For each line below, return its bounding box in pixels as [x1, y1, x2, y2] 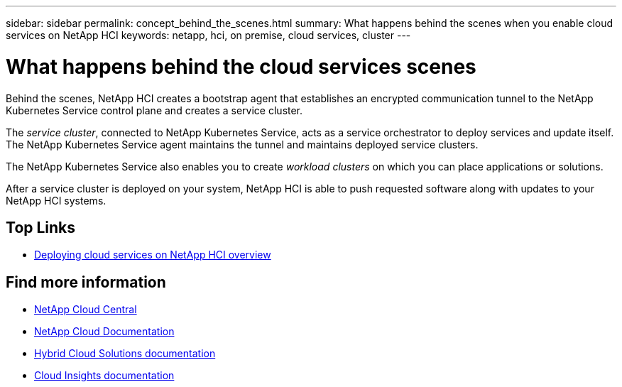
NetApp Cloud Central [34, 303, 137, 316]
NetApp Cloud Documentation [34, 325, 175, 338]
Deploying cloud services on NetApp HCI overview [34, 249, 271, 261]
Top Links [6, 218, 76, 236]
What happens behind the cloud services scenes [6, 54, 476, 79]
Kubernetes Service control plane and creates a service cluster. [6, 104, 303, 116]
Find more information [6, 273, 166, 291]
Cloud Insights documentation [34, 369, 175, 382]
